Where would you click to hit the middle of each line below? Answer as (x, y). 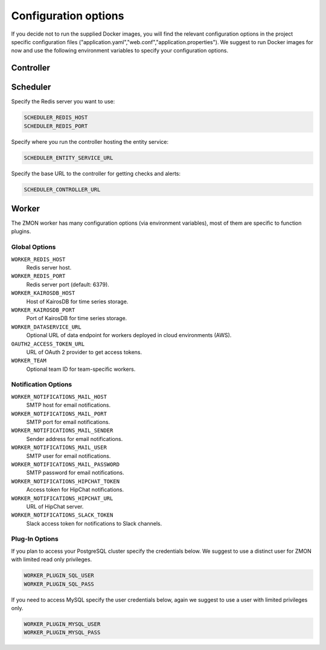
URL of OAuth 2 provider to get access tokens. (84, 352)
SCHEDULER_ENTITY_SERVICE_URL (69, 158)
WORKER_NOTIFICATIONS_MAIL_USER (59, 448)
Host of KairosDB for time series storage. (77, 301)
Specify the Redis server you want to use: (63, 101)
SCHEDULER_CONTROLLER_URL (62, 189)
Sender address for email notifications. (75, 439)
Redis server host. (49, 267)
